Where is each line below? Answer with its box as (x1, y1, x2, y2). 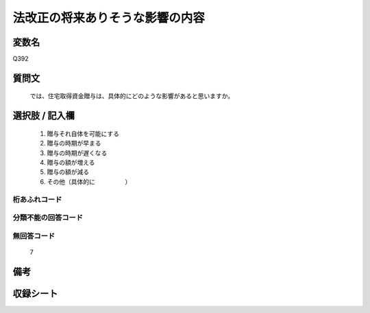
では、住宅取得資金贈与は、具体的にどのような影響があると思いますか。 (29, 92, 234, 100)
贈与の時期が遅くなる (47, 148, 108, 157)
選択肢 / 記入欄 (12, 110, 75, 121)
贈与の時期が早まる (47, 139, 101, 148)
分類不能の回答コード (12, 213, 84, 222)
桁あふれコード (12, 194, 62, 204)
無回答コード (12, 231, 56, 240)
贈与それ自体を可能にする (47, 129, 120, 137)
